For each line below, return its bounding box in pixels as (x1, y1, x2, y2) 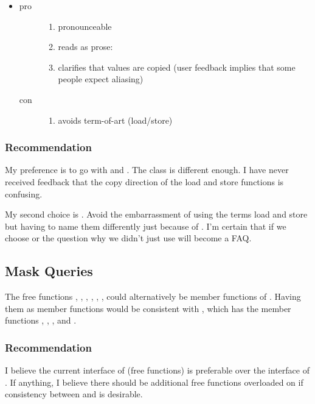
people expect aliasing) (58, 73, 144, 85)
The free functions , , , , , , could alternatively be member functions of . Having (5, 290, 301, 303)
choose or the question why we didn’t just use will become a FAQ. (5, 232, 252, 244)
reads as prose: (58, 40, 113, 53)
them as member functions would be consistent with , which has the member (5, 302, 291, 314)
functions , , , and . (5, 314, 77, 327)
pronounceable (58, 19, 112, 32)
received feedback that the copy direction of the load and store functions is (5, 175, 284, 188)
